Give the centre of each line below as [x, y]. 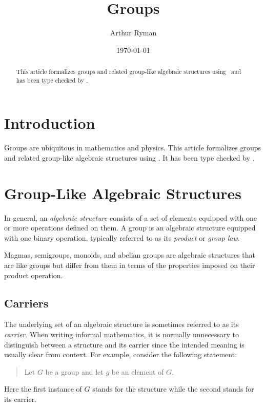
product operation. [34, 275]
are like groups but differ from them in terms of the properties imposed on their [130, 265]
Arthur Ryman [133, 33]
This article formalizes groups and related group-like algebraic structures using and [129, 72]
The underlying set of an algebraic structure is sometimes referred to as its [121, 324]
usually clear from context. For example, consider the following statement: [121, 354]
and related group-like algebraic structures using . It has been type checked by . [129, 157]
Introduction [50, 123]
